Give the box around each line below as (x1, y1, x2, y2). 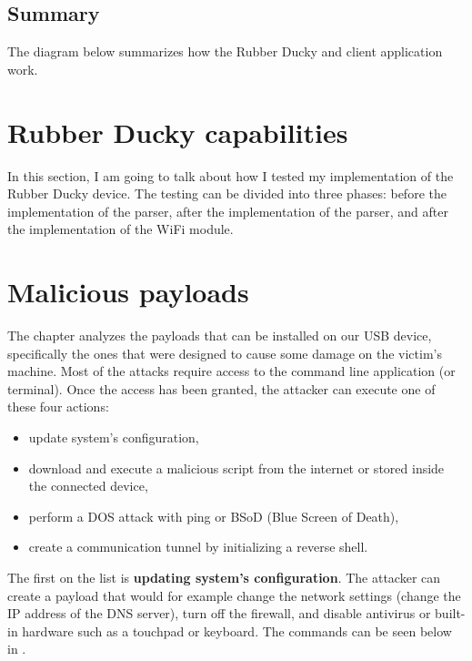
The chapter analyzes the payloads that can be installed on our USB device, (7, 326, 432, 345)
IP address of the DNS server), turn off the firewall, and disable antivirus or (7, 604, 431, 623)
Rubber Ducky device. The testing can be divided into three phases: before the (7, 184, 447, 203)
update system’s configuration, (28, 427, 199, 446)
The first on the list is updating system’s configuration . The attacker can (7, 567, 441, 586)
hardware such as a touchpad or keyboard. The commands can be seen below (22, 621, 452, 640)
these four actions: (7, 397, 109, 416)
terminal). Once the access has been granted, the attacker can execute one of (7, 379, 436, 398)
